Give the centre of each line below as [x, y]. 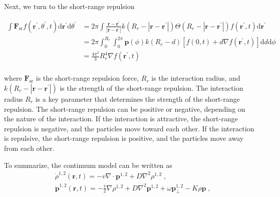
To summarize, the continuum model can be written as [88, 165]
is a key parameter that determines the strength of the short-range [137, 98]
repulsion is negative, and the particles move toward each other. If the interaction [129, 128]
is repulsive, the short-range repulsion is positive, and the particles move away [124, 138]
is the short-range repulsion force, [87, 78]
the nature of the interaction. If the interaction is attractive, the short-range [121, 119]
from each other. [29, 148]
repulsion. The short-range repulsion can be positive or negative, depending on [125, 109]
